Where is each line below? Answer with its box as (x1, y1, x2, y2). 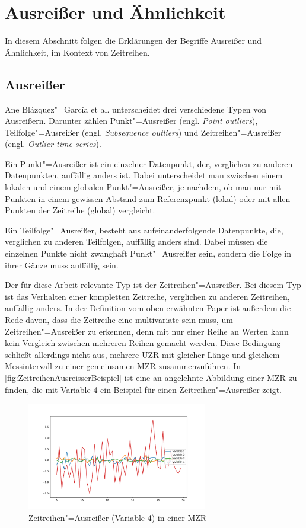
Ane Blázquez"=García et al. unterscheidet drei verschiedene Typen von (5, 103, 266, 115)
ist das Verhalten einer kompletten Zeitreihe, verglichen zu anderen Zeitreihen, (5, 290, 290, 302)
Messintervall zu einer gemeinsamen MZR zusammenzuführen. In (5, 360, 241, 372)
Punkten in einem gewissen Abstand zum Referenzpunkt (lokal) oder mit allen (5, 192, 291, 204)
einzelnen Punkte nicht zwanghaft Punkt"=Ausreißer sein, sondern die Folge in (5, 247, 291, 260)
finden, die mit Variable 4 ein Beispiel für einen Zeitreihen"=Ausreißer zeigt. (5, 383, 282, 395)
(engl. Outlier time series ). (5, 137, 101, 150)
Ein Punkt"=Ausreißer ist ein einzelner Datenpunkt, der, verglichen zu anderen (5, 157, 293, 169)
